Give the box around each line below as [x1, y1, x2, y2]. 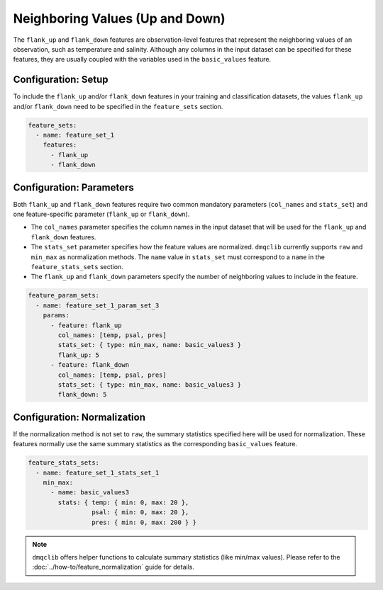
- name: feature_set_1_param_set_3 [35, 301, 160, 310]
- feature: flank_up [50, 321, 122, 329]
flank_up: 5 [57, 351, 99, 359]
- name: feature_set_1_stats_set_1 [35, 468, 160, 477]
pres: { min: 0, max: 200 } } [91, 518, 196, 526]
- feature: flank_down [50, 361, 130, 369]
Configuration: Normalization [13, 411, 145, 423]
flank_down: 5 [57, 390, 107, 399]
